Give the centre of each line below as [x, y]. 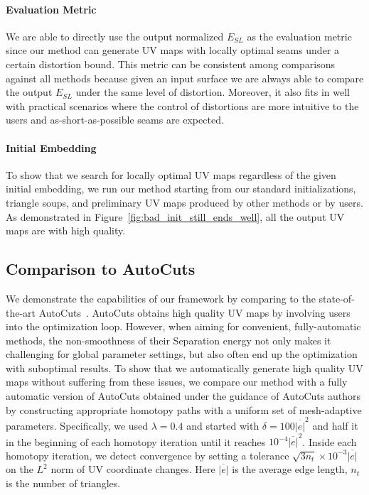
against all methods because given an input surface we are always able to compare [185, 78]
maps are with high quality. [66, 230]
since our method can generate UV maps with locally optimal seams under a [172, 50]
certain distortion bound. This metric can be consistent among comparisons [171, 64]
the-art [21, 312]
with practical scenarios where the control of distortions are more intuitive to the [182, 105]
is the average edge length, [290, 469]
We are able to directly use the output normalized [115, 36]
